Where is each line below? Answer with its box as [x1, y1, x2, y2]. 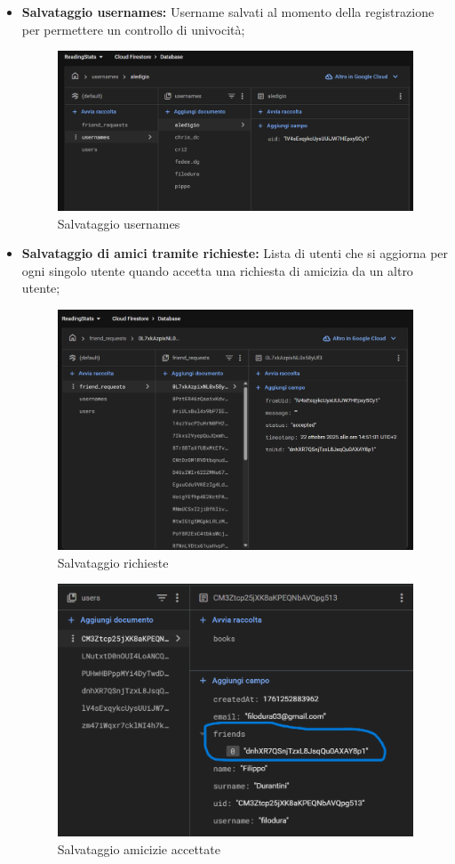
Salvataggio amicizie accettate [57, 840, 220, 859]
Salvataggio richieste [57, 553, 169, 571]
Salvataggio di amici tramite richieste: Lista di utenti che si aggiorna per [21, 244, 449, 262]
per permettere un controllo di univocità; [21, 20, 245, 38]
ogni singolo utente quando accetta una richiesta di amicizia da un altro [21, 261, 413, 279]
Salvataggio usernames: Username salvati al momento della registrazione [21, 3, 435, 20]
